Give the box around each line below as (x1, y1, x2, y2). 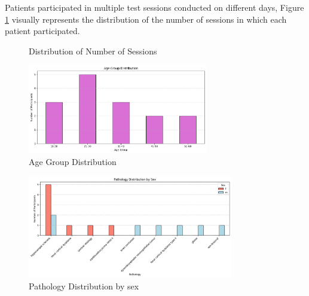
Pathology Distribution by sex (29, 279, 139, 292)
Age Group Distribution (29, 155, 117, 168)
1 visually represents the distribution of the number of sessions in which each (5, 13, 287, 25)
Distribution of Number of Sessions (29, 44, 157, 57)
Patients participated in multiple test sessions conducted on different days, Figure (5, 1, 304, 13)
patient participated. (5, 25, 80, 37)
